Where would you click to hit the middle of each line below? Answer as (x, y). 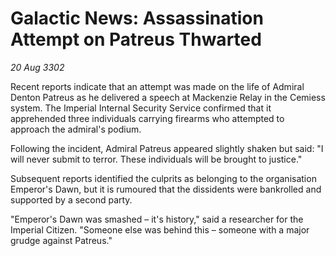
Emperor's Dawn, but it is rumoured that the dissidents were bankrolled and (166, 189)
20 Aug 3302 (37, 67)
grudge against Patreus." (61, 240)
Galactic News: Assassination (137, 18)
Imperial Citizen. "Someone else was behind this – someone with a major (160, 229)
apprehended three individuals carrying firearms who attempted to (147, 118)
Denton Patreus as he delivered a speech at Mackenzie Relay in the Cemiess (168, 97)
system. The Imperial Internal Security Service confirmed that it (141, 108)
